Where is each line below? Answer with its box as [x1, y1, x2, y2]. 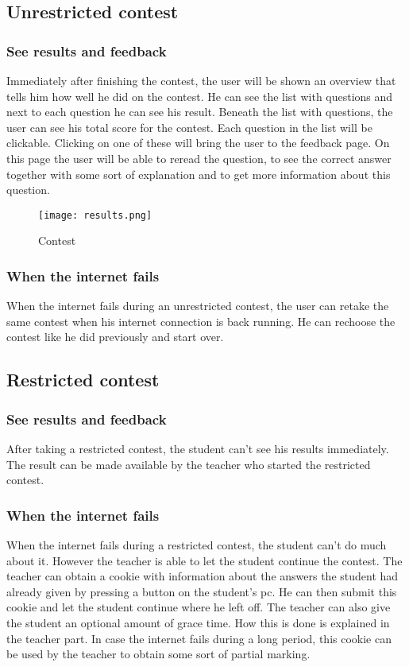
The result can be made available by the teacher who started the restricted [6, 456, 371, 472]
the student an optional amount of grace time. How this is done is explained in [6, 614, 390, 630]
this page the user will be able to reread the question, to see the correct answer [6, 149, 392, 166]
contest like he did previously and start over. [6, 328, 224, 345]
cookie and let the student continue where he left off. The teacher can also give [6, 599, 391, 615]
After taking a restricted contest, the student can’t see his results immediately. [6, 440, 389, 456]
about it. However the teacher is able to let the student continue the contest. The [6, 552, 403, 568]
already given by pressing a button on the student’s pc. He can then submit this [6, 583, 397, 599]
